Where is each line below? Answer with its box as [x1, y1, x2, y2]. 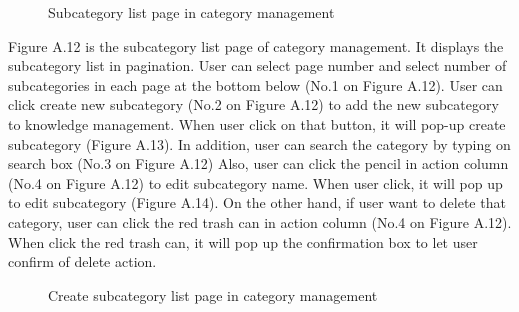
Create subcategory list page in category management [48, 284, 378, 305]
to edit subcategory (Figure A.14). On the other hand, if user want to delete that [8, 192, 506, 213]
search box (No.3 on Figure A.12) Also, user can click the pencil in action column [8, 153, 509, 174]
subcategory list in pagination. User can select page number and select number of [8, 55, 507, 76]
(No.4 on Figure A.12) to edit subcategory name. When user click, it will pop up [8, 172, 503, 193]
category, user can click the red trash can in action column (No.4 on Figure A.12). [8, 211, 512, 232]
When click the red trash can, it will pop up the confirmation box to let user [8, 231, 478, 252]
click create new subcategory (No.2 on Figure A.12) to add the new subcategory [8, 94, 499, 115]
